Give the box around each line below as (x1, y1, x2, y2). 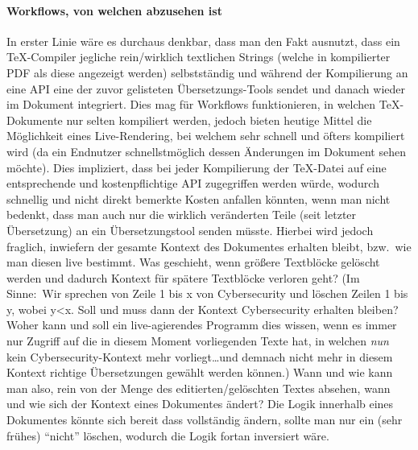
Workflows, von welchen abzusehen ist (6, 2, 222, 19)
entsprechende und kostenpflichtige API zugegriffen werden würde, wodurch (6, 175, 379, 192)
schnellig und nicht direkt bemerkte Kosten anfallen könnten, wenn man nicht (6, 190, 391, 207)
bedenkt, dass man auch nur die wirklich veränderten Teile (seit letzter (6, 206, 357, 223)
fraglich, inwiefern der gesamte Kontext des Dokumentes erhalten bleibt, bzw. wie (6, 237, 412, 254)
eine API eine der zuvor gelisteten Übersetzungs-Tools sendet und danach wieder (6, 80, 405, 97)
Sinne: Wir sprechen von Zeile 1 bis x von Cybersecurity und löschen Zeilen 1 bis (6, 285, 408, 302)
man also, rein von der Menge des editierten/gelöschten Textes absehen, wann (6, 379, 391, 396)
